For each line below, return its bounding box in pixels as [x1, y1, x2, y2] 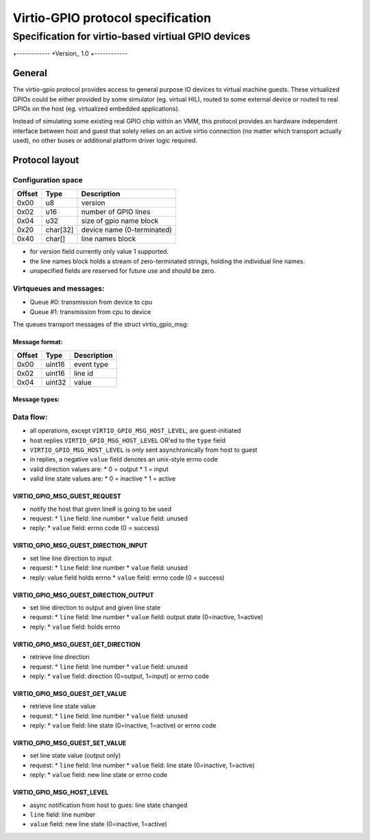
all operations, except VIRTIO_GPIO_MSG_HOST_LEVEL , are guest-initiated [29, 427, 241, 435]
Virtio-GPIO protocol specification [12, 10, 212, 25]
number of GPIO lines [81, 207, 151, 217]
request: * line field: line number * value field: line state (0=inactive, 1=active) [29, 761, 255, 769]
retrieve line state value [29, 702, 96, 710]
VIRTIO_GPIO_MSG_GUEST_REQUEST [12, 492, 121, 501]
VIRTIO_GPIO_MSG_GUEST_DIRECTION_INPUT [12, 542, 148, 550]
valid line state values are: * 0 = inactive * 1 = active [29, 475, 176, 483]
